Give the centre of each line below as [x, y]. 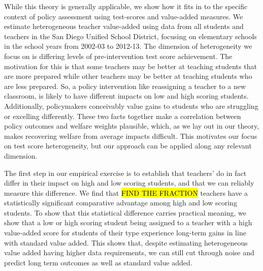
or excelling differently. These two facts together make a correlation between [123, 116]
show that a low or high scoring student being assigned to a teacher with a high [128, 222]
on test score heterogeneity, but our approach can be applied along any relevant [128, 146]
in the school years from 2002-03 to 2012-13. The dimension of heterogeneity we [128, 46]
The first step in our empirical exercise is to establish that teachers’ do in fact [125, 173]
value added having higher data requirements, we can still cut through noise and [129, 252]
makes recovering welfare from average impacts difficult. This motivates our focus [131, 135]
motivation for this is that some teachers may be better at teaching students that [130, 66]
